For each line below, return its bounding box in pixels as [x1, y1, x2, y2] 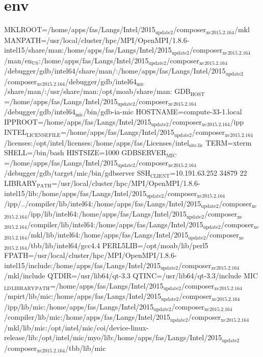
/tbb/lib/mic [65, 342, 106, 353]
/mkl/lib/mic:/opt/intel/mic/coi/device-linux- [4, 322, 149, 332]
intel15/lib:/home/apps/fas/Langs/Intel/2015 [4, 187, 146, 198]
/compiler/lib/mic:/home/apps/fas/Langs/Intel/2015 [4, 312, 170, 322]
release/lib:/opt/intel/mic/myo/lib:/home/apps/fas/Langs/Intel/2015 [4, 332, 222, 343]
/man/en [4, 55, 32, 65]
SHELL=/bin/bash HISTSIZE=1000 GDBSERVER [4, 147, 167, 158]
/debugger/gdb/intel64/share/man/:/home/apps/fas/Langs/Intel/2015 [4, 65, 226, 76]
